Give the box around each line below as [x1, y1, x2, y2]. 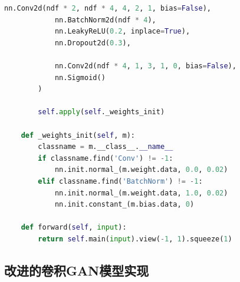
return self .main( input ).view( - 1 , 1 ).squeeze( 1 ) [38, 234, 232, 243]
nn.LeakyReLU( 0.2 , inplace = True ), [54, 27, 190, 36]
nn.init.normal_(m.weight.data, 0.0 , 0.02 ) [54, 165, 228, 174]
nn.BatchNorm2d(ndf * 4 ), [54, 15, 156, 24]
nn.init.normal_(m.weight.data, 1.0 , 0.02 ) [54, 188, 228, 197]
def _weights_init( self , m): [21, 131, 135, 140]
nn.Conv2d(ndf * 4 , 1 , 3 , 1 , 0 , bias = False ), [54, 61, 236, 70]
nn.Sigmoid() [54, 73, 106, 82]
